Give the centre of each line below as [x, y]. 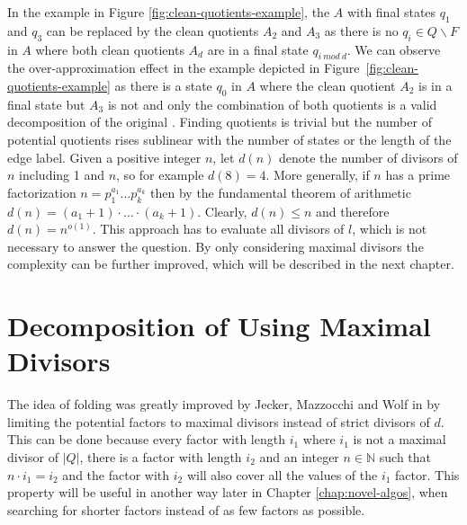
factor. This [427, 474]
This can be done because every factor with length [146, 439]
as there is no [361, 30]
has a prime [418, 175]
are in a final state [258, 49]
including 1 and [62, 175]
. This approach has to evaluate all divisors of [218, 229]
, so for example [160, 175]
